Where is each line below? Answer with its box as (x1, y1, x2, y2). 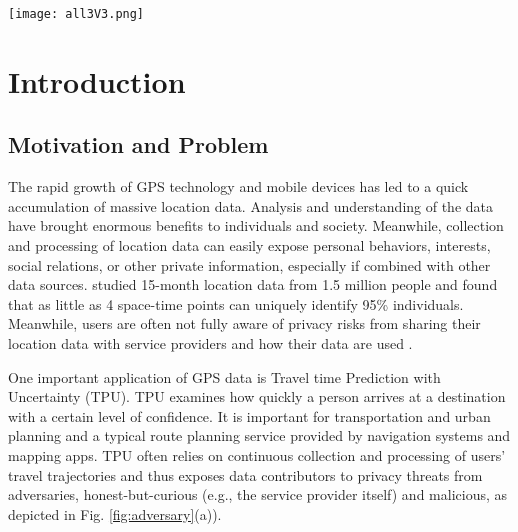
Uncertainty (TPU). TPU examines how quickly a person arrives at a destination (8, 386, 506, 407)
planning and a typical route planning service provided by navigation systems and (8, 425, 511, 446)
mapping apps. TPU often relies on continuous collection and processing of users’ (8, 444, 506, 465)
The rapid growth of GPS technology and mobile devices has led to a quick (8, 176, 469, 197)
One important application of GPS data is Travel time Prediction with (8, 366, 441, 387)
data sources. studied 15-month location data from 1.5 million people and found (8, 274, 498, 295)
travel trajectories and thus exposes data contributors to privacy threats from (8, 464, 483, 485)
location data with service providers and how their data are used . (8, 332, 413, 353)
